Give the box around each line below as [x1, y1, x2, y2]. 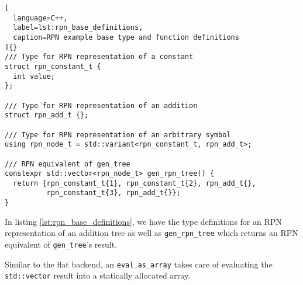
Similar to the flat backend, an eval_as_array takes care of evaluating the [5, 258, 273, 270]
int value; [13, 72, 55, 81]
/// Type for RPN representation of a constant [5, 53, 194, 61]
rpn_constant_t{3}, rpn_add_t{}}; [46, 189, 181, 197]
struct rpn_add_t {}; [5, 111, 89, 120]
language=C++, [13, 13, 68, 22]
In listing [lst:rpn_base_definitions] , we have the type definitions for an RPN [5, 215, 282, 227]
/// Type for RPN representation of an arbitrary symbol [5, 130, 231, 139]
